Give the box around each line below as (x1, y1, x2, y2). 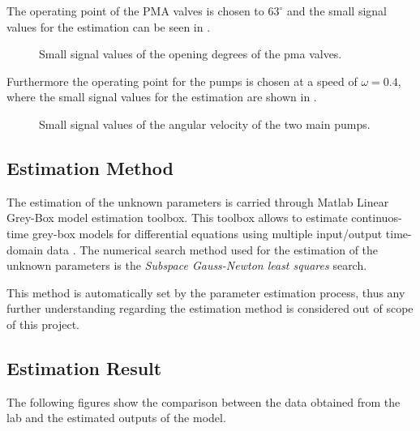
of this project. (6, 315, 79, 332)
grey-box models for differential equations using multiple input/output (32, 224, 383, 241)
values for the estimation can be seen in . (6, 18, 211, 35)
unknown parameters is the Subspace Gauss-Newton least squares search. (6, 257, 367, 274)
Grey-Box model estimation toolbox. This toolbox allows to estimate (6, 209, 348, 226)
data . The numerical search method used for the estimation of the (46, 241, 379, 258)
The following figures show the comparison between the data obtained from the (6, 393, 401, 410)
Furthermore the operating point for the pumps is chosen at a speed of (6, 72, 358, 89)
